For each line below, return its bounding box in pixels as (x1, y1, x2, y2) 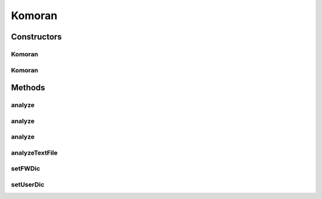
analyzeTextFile (11, 148, 58, 157)
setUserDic (11, 180, 45, 188)
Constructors (11, 32, 62, 42)
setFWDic (11, 164, 41, 173)
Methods (11, 82, 45, 93)
